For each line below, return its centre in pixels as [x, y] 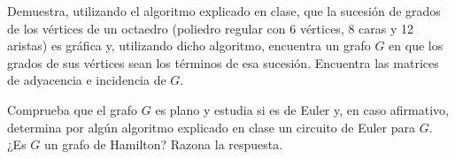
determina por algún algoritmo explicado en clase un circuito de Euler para [211, 127]
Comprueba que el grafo [73, 109]
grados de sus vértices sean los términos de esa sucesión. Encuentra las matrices [223, 62]
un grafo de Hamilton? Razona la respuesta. [164, 144]
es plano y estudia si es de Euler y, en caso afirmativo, [302, 109]
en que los [416, 45]
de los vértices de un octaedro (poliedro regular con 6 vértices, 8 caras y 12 [211, 28]
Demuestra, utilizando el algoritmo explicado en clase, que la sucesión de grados [224, 11]
